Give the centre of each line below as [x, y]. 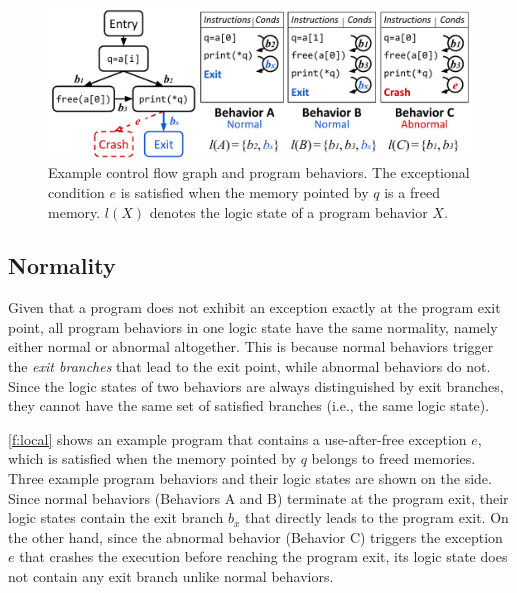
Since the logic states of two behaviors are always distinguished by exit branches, [256, 385]
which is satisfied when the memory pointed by [152, 458]
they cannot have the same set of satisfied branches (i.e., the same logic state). [249, 405]
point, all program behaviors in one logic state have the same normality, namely [253, 326]
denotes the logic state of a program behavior [288, 211]
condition [76, 191]
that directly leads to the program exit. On [376, 517]
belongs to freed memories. [393, 458]
